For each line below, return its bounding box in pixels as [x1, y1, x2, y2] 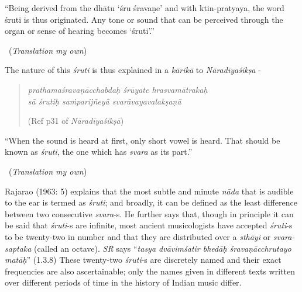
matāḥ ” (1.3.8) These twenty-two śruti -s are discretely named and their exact [5, 253, 282, 266]
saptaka [5, 242, 32, 254]
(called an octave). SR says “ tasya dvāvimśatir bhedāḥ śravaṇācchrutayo [34, 242, 291, 254]
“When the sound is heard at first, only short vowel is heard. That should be [5, 134, 280, 146]
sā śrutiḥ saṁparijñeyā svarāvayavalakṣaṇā [28, 95, 181, 107]
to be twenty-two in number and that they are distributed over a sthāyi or [5, 230, 271, 242]
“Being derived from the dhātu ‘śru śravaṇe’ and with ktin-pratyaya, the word [5, 2, 284, 13]
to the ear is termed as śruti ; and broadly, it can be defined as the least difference [5, 196, 297, 208]
